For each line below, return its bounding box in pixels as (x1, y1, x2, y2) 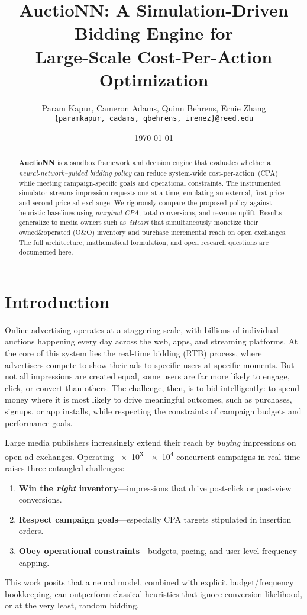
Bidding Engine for (75, 21, 233, 45)
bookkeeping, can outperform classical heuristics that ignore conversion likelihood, (5, 587, 303, 600)
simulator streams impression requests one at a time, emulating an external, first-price (18, 188, 285, 198)
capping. (18, 556, 50, 568)
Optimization (99, 67, 209, 91)
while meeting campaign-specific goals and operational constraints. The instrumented (18, 178, 281, 188)
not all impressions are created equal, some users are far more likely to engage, (5, 370, 290, 382)
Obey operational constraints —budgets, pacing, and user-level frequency (18, 544, 297, 556)
